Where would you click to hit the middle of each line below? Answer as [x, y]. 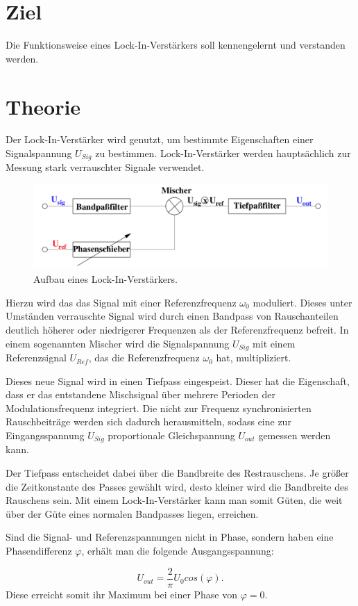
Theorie [43, 106]
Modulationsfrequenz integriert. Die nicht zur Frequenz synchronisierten [159, 408]
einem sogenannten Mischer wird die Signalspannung [118, 343]
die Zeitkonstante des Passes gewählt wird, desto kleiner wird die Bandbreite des [177, 486]
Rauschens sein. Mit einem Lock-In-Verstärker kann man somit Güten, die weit [174, 500]
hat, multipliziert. [254, 358]
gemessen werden [295, 435]
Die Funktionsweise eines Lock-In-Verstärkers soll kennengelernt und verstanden [176, 45]
